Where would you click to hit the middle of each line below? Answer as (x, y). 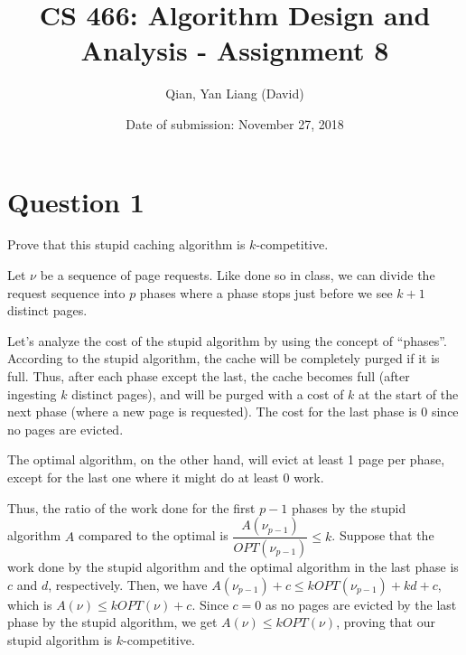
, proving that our (386, 622)
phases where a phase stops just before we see (266, 292)
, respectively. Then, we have (128, 584)
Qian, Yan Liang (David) (235, 94)
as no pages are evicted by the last (361, 604)
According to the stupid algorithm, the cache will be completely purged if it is (224, 358)
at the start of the (409, 393)
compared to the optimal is (153, 535)
